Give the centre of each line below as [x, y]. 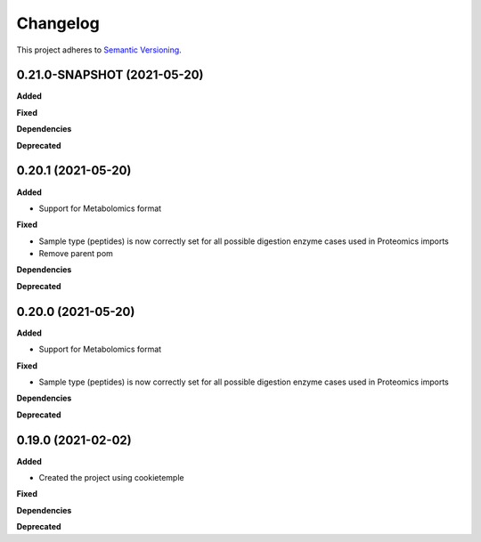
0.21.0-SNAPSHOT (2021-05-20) [110, 75]
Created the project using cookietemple [111, 478]
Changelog [58, 23]
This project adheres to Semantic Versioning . [99, 50]
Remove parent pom [76, 254]
